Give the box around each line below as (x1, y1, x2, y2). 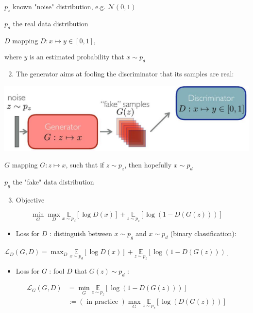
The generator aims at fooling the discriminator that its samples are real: (16, 68, 234, 78)
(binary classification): (170, 228, 236, 239)
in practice (86, 298, 118, 306)
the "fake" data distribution (13, 176, 94, 186)
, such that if (66, 160, 104, 170)
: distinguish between (49, 228, 112, 239)
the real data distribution (13, 18, 88, 28)
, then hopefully (124, 160, 172, 170)
